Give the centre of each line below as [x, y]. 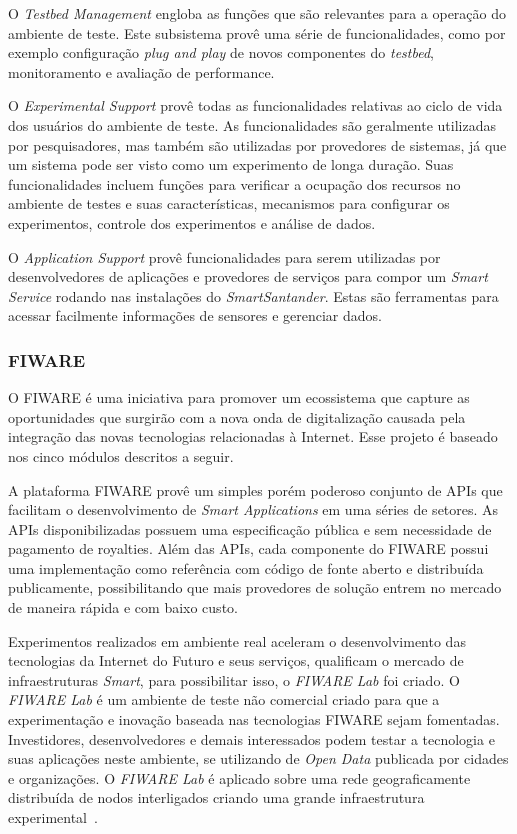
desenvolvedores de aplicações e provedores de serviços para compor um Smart [248, 276]
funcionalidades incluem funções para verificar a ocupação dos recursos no [234, 183]
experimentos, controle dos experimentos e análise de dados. [192, 222]
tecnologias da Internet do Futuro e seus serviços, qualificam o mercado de [236, 660]
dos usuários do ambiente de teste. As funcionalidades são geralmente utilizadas [252, 124]
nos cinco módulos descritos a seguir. [121, 455]
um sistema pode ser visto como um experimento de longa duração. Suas [231, 164]
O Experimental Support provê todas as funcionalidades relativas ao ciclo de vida [255, 105]
